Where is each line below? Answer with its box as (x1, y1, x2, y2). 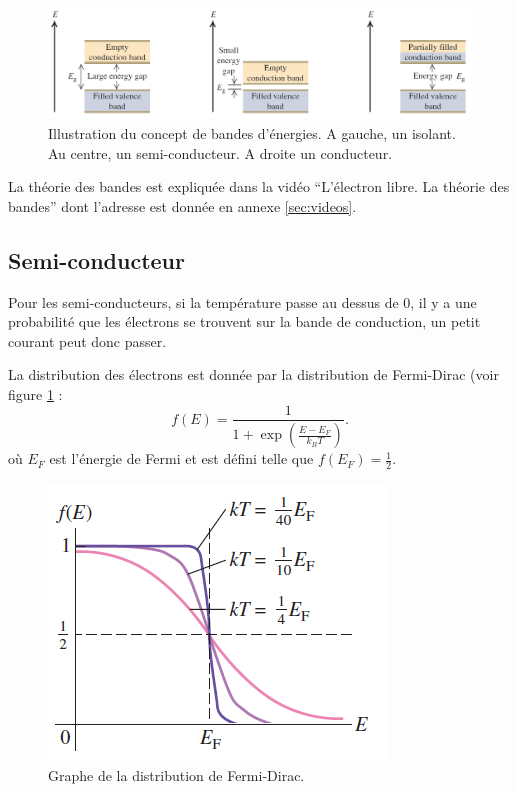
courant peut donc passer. (8, 330, 167, 351)
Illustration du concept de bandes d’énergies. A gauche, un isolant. (48, 122, 456, 143)
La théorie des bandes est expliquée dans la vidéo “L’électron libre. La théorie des (8, 176, 510, 197)
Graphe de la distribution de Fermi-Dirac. (48, 764, 305, 785)
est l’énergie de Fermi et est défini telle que (49, 448, 314, 469)
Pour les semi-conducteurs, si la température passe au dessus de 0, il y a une (8, 291, 477, 312)
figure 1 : (8, 383, 63, 404)
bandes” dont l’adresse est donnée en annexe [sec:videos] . (8, 195, 357, 216)
